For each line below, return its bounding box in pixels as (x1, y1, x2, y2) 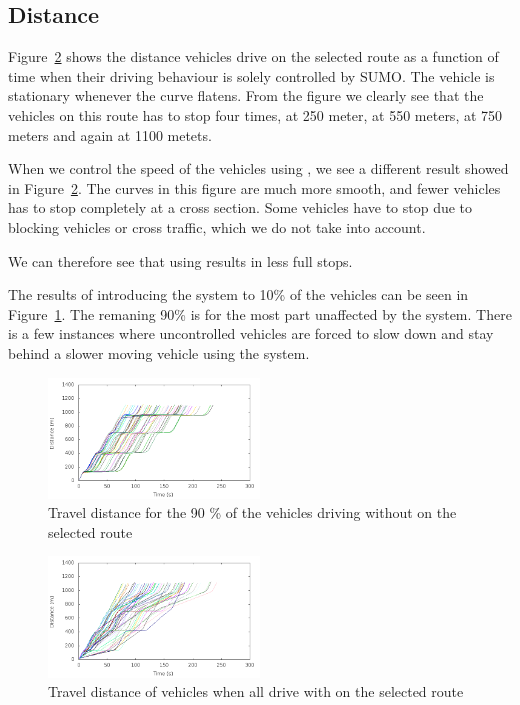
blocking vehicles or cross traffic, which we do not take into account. (8, 216, 426, 237)
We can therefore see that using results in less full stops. (8, 250, 353, 271)
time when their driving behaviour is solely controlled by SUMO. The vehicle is (8, 65, 495, 86)
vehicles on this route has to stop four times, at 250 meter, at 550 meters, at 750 (8, 104, 503, 125)
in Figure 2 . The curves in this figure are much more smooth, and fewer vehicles (8, 177, 501, 198)
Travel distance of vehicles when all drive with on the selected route (48, 681, 464, 702)
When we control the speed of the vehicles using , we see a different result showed (8, 158, 509, 179)
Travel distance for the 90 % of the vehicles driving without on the (48, 502, 457, 523)
